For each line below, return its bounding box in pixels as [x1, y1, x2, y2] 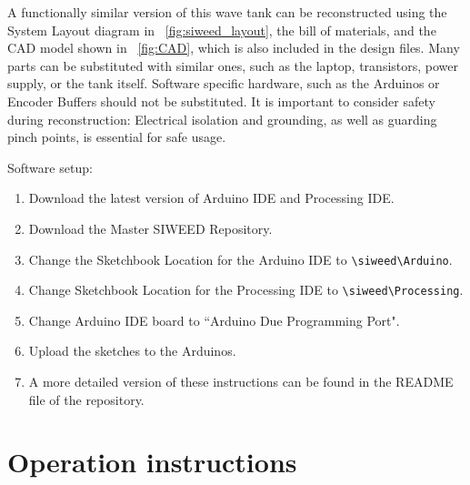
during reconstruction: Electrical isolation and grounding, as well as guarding [7, 109, 437, 128]
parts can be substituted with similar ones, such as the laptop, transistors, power [7, 56, 459, 75]
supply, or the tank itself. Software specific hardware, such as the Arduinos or [7, 74, 440, 93]
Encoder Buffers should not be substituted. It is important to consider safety [7, 91, 435, 110]
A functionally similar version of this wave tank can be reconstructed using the [7, 3, 447, 21]
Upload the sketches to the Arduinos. [28, 341, 236, 360]
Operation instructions [7, 443, 297, 480]
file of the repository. [28, 389, 145, 409]
